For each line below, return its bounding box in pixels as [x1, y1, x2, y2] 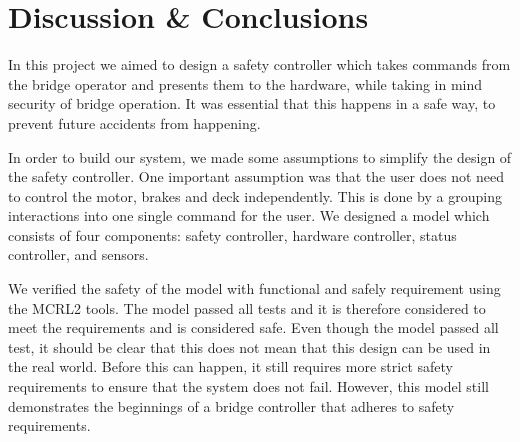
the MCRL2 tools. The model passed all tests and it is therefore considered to [8, 297, 486, 318]
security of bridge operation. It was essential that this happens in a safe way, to [8, 93, 496, 114]
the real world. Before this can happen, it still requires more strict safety [8, 356, 453, 377]
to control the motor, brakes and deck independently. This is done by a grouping [8, 185, 502, 206]
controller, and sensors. [8, 244, 149, 265]
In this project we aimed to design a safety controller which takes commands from [8, 54, 511, 75]
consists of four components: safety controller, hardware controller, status [8, 224, 457, 245]
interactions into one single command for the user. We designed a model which [8, 205, 490, 226]
